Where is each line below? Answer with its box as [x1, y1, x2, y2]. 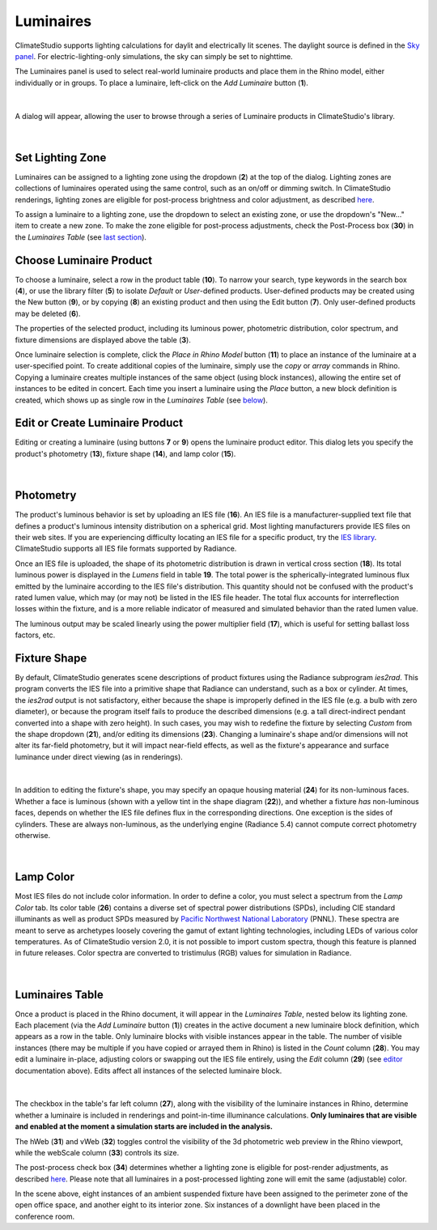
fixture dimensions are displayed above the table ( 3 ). [15, 334, 192, 344]
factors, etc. [15, 630, 56, 640]
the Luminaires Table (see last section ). [15, 232, 147, 242]
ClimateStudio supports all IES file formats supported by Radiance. [15, 543, 237, 554]
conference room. [15, 1211, 75, 1221]
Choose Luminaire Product [15, 253, 153, 267]
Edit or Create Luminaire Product [15, 416, 184, 430]
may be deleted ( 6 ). [15, 309, 81, 318]
